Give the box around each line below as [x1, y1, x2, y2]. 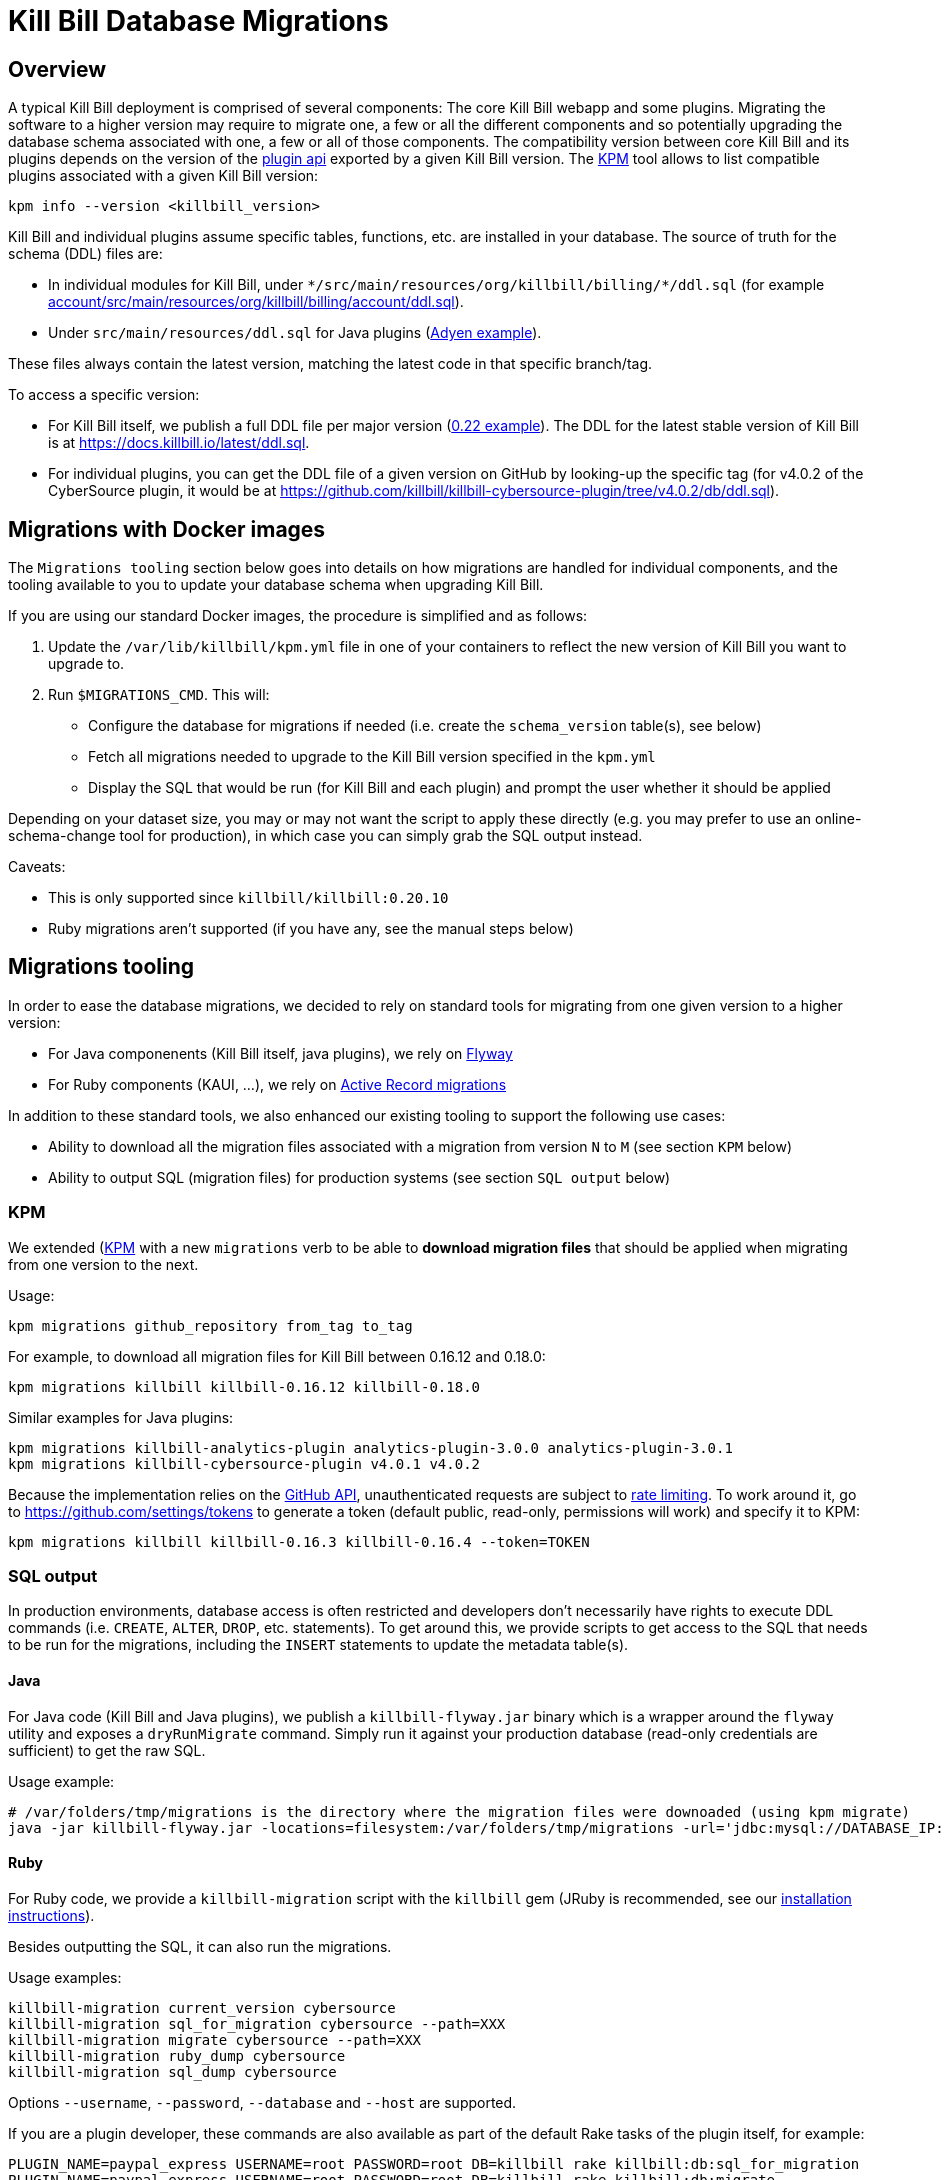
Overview [8, 56, 107, 82]
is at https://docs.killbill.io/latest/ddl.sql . [48, 434, 310, 452]
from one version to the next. [8, 1255, 199, 1273]
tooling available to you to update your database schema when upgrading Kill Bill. [8, 576, 544, 594]
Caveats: [8, 858, 66, 876]
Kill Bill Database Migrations [8, 4, 389, 38]
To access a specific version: [8, 386, 200, 404]
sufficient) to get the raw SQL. [8, 1741, 206, 1759]
